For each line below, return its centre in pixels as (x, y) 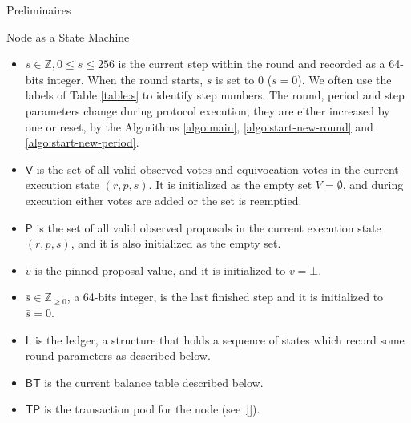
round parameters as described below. (118, 355)
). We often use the (345, 79)
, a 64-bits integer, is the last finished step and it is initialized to (225, 297)
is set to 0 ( (244, 79)
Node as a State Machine (68, 36)
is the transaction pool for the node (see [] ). (152, 409)
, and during (373, 185)
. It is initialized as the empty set (230, 185)
